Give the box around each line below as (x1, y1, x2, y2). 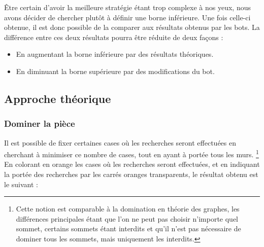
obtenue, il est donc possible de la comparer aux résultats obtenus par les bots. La (4, 22, 260, 32)
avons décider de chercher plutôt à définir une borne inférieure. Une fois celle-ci (4, 12, 251, 22)
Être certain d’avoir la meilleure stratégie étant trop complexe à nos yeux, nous (4, 2, 251, 12)
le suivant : (4, 179, 38, 189)
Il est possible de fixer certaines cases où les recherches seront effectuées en (4, 137, 236, 148)
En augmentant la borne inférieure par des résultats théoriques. (16, 49, 214, 59)
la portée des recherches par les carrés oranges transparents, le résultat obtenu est (4, 169, 258, 179)
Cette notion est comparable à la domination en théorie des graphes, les (16, 203, 240, 214)
